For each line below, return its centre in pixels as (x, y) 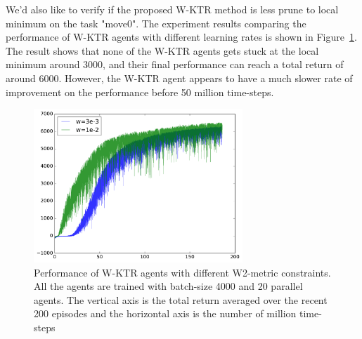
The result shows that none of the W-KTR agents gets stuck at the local (162, 50)
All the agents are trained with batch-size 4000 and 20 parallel (168, 286)
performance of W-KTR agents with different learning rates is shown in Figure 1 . (181, 37)
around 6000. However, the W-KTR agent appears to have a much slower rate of (179, 78)
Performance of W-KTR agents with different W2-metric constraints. (182, 272)
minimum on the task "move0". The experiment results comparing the (156, 23)
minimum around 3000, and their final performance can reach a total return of (175, 64)
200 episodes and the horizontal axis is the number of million (165, 313)
